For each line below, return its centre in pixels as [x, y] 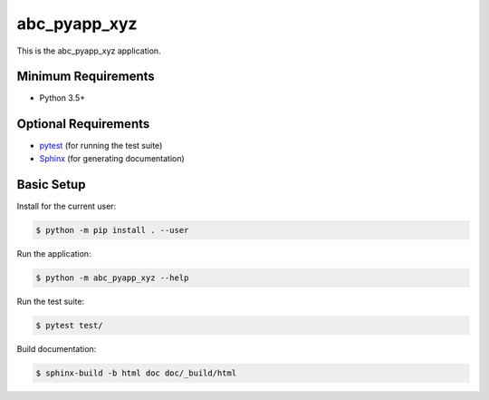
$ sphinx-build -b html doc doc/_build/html [136, 373]
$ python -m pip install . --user [112, 230]
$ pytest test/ [69, 325]
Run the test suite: [51, 301]
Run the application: [54, 253]
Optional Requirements [83, 124]
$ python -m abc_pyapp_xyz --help [112, 278]
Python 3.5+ [62, 98]
